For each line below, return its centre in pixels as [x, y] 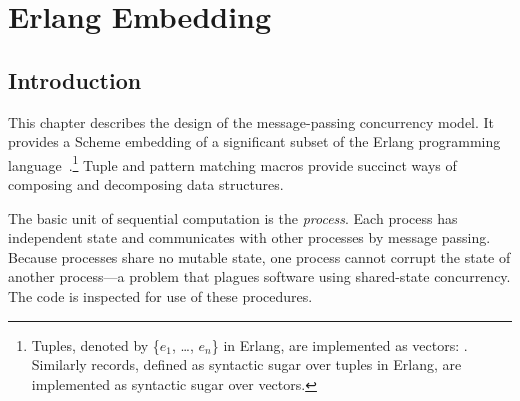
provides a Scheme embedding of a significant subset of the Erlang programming [254, 141]
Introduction [75, 79]
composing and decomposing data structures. [146, 184]
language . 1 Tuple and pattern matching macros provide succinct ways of [232, 163]
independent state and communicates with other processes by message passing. [249, 237]
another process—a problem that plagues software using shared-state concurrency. [259, 276]
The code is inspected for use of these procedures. [160, 295]
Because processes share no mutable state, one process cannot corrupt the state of [259, 256]
